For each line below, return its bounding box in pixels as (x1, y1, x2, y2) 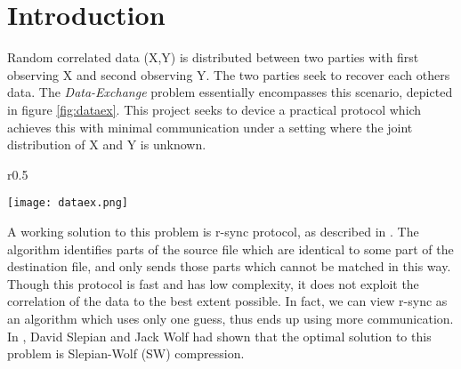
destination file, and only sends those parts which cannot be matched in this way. (7, 257, 451, 276)
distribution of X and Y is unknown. (7, 135, 206, 154)
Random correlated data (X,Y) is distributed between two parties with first (7, 48, 419, 67)
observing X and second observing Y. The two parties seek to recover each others (7, 65, 450, 84)
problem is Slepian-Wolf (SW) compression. (7, 344, 245, 363)
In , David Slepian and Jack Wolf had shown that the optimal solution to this (7, 326, 432, 345)
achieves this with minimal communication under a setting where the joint (7, 117, 413, 136)
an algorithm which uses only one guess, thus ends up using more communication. (7, 309, 454, 327)
